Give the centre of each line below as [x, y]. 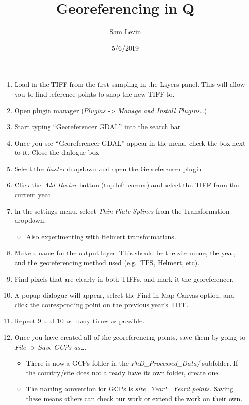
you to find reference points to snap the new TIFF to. [94, 93]
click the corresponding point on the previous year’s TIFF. [101, 304]
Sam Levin [125, 31]
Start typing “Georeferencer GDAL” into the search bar [97, 127]
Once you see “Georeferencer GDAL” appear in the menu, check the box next [130, 143]
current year [33, 194]
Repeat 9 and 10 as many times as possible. [79, 321]
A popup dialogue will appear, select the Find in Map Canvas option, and [124, 295]
